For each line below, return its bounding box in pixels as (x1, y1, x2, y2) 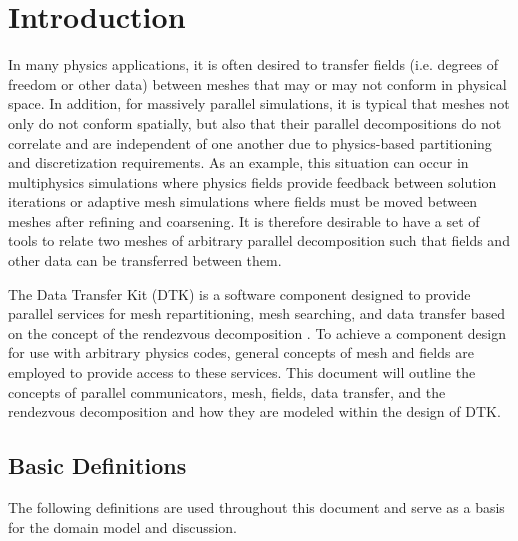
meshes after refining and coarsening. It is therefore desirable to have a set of (8, 210, 480, 231)
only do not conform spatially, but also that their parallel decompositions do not (8, 112, 502, 133)
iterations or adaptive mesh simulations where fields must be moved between (8, 191, 478, 212)
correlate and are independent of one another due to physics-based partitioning (8, 132, 492, 153)
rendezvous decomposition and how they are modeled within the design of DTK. (8, 401, 501, 422)
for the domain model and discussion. (8, 516, 237, 537)
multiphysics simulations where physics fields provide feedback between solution (8, 171, 497, 192)
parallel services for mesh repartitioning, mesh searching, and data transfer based (8, 303, 506, 324)
